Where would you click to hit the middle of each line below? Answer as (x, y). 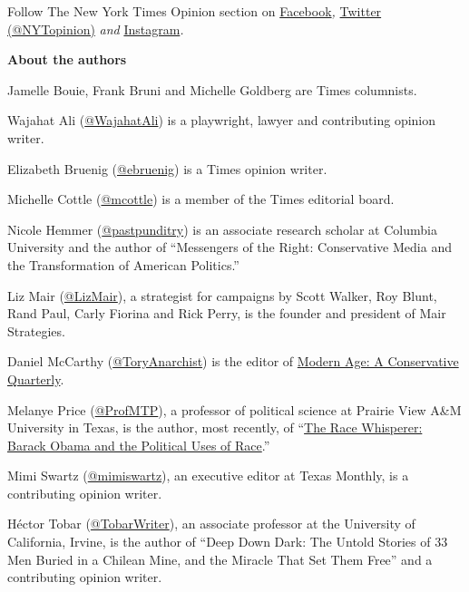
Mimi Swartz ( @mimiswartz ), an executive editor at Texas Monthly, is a (208, 476)
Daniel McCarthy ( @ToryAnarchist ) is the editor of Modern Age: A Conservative (233, 361)
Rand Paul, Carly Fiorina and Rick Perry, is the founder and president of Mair (227, 313)
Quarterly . (36, 378)
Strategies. (36, 330)
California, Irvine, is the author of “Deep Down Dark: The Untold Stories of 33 (228, 542)
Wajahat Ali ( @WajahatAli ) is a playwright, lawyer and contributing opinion (222, 120)
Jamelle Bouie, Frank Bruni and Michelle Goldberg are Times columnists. (212, 89)
